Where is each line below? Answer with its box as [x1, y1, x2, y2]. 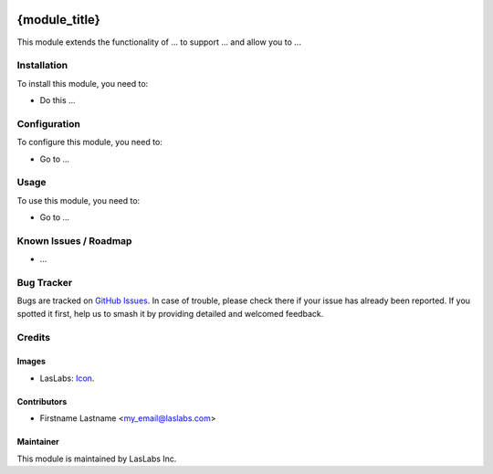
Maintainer [16, 437, 59, 448]
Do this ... [39, 95, 77, 106]
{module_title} [16, 12, 100, 27]
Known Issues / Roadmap [16, 234, 132, 247]
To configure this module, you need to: [16, 137, 163, 148]
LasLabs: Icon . [39, 373, 95, 384]
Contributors [16, 395, 68, 406]
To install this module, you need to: [16, 78, 149, 89]
